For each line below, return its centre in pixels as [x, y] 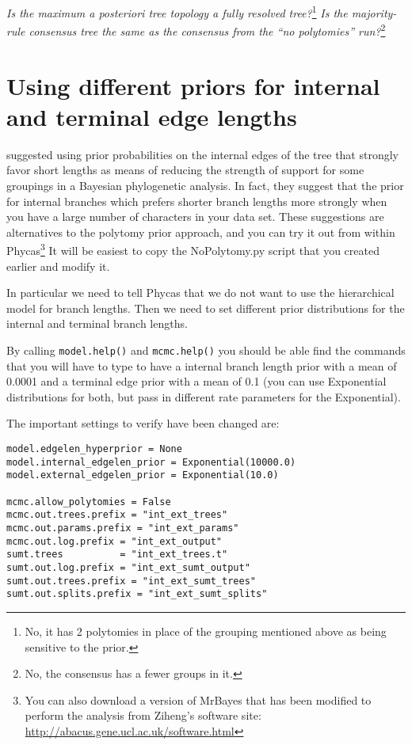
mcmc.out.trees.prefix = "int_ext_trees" [117, 515]
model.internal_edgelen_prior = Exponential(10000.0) [151, 462]
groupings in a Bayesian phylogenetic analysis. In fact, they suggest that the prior [205, 185]
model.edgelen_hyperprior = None [94, 449]
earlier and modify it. [58, 266]
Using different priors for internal [193, 85]
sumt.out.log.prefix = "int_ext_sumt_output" [128, 567]
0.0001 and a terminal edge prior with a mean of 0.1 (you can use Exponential [196, 381]
